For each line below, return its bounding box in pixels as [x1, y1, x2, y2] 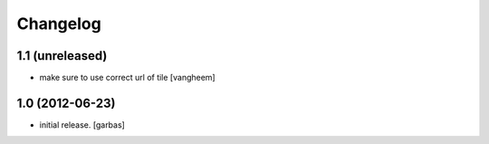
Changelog [16, 14, 101, 34]
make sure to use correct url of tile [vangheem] [39, 72, 216, 83]
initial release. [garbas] [39, 119, 126, 130]
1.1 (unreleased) [16, 48, 108, 63]
